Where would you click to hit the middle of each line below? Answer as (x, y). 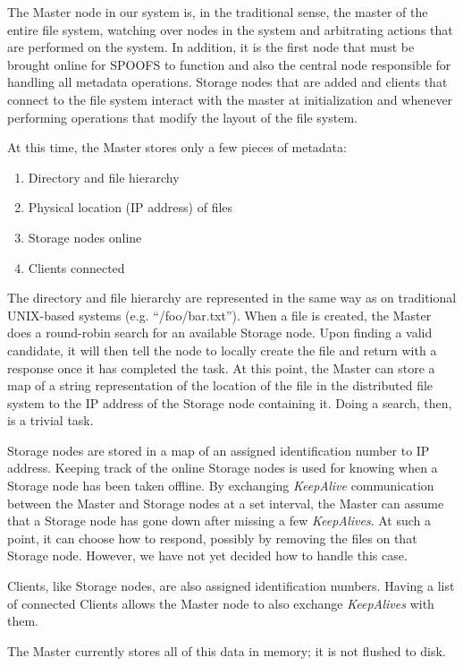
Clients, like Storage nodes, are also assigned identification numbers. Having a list (231, 586)
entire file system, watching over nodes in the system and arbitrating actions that (230, 29)
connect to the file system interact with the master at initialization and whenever (230, 99)
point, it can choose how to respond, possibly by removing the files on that (212, 538)
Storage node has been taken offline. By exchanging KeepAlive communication (221, 486)
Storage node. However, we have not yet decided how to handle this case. (207, 555)
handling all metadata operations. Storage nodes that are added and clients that (227, 82)
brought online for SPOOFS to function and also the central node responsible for (229, 64)
